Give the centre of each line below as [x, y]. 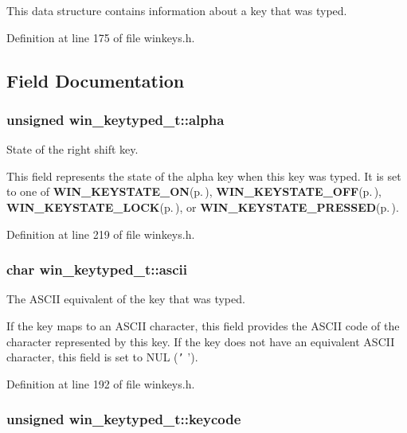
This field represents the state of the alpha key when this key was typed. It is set [204, 176]
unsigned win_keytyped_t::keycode [124, 419]
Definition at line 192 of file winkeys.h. [101, 383]
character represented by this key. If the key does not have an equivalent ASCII [201, 341]
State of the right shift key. [72, 149]
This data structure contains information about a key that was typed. [177, 10]
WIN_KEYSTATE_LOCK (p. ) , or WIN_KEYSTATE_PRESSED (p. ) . [203, 207]
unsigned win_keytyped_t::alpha [115, 119]
